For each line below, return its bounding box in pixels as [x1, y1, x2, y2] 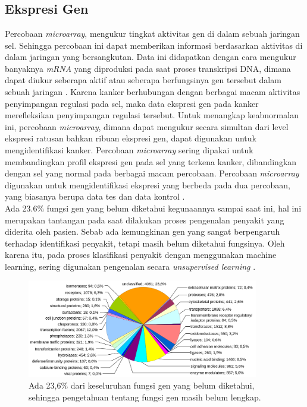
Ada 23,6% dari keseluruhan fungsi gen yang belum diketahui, [29, 379, 255, 392]
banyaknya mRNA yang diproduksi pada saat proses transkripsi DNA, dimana [5, 62, 291, 74]
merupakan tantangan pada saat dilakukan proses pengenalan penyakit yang [5, 213, 284, 226]
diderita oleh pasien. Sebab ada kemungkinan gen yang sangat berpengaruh [5, 225, 280, 238]
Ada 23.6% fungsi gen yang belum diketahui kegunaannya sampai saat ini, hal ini [5, 201, 302, 214]
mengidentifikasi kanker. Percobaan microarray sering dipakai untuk [5, 143, 253, 156]
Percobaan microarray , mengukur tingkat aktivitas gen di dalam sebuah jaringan [5, 27, 300, 39]
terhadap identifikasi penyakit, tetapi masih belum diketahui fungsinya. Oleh [5, 236, 285, 249]
